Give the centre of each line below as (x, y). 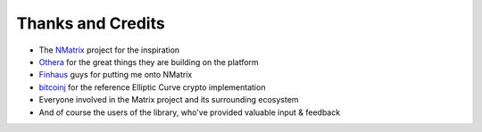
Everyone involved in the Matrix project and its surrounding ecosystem (169, 100)
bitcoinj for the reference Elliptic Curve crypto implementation (152, 87)
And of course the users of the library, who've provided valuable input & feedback (190, 112)
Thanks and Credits (91, 23)
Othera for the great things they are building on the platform (149, 62)
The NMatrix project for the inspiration (109, 50)
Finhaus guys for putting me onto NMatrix (116, 75)
